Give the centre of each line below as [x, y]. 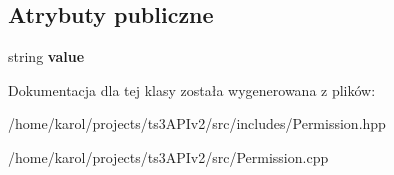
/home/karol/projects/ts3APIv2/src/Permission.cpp [168, 156]
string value [46, 56]
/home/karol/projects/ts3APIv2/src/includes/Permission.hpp [197, 123]
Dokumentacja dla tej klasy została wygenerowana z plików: [192, 89]
